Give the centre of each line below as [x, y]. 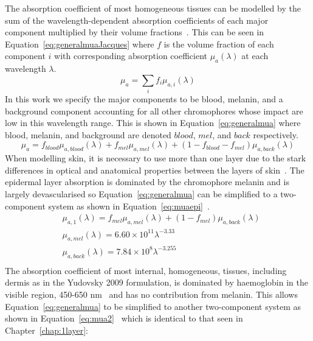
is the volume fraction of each [219, 44]
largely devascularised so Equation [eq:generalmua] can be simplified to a [141, 194]
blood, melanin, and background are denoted [88, 134]
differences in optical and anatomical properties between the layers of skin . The [155, 170]
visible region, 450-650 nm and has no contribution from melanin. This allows [151, 294]
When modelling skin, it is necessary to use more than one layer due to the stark [156, 158]
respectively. [276, 134]
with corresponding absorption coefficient [131, 56]
